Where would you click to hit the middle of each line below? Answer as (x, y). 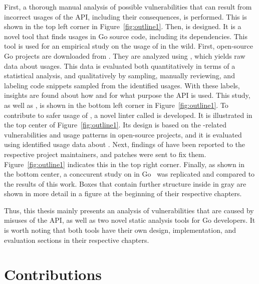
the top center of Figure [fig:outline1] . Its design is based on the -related (115, 125)
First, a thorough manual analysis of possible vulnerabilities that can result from (128, 7)
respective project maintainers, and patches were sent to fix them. (105, 154)
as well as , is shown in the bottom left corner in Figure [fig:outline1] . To (116, 105)
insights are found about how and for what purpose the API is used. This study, (127, 95)
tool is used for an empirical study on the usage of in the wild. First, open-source (129, 46)
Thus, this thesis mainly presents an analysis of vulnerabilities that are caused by (129, 210)
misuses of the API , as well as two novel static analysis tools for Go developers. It (130, 220)
